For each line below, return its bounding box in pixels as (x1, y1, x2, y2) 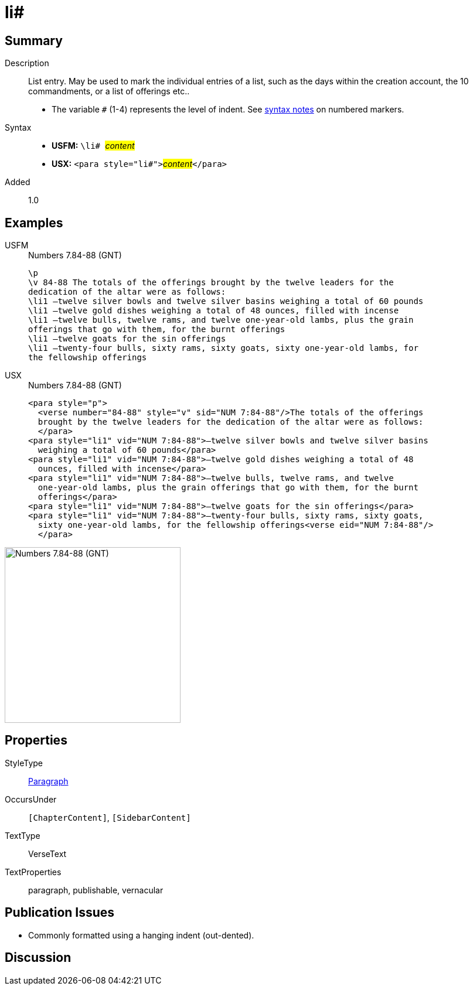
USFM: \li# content (52, 141, 135, 151)
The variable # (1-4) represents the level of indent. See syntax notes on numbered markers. (52, 104, 404, 115)
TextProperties (5, 866, 62, 877)
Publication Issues (5, 905, 115, 920)
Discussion (5, 950, 72, 965)
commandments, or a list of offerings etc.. (28, 86, 190, 97)
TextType (5, 830, 40, 841)
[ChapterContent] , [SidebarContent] (28, 812, 191, 822)
